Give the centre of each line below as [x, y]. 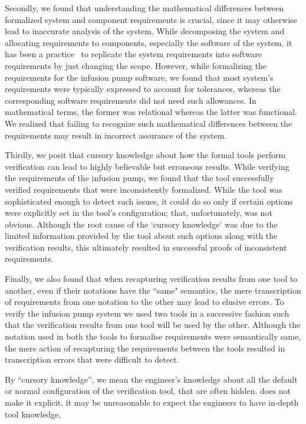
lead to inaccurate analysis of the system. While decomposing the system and [145, 31]
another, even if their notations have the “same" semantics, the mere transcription [153, 290]
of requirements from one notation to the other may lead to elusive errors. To [144, 302]
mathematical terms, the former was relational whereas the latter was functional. [151, 112]
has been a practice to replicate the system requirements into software [134, 54]
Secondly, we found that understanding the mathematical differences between [144, 8]
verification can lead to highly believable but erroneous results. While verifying [147, 166]
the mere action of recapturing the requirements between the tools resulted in [145, 348]
